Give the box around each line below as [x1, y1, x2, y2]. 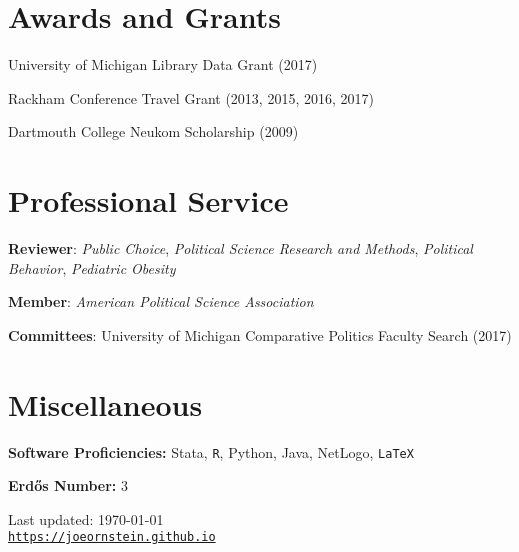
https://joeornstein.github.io [8, 530, 216, 545]
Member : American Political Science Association [8, 291, 314, 312]
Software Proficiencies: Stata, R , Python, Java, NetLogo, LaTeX [8, 441, 414, 462]
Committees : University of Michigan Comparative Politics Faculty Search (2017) [8, 324, 512, 345]
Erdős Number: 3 [8, 475, 128, 496]
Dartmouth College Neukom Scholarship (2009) [8, 121, 299, 142]
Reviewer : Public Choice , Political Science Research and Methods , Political [8, 238, 473, 259]
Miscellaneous [8, 383, 203, 424]
